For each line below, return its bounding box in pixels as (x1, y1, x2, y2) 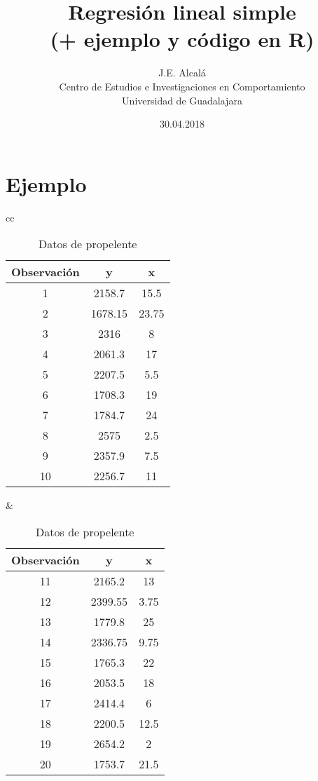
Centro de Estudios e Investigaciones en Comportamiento (59, 79, 305, 93)
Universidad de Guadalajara (122, 93, 242, 107)
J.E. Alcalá (158, 65, 206, 80)
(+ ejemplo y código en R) (50, 25, 314, 53)
